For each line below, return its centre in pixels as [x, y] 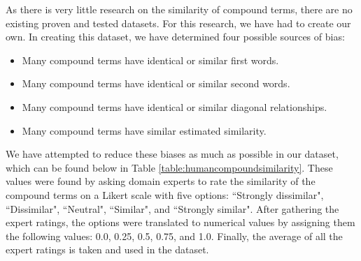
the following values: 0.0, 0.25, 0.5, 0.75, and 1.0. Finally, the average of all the [174, 236]
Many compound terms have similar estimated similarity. [144, 130]
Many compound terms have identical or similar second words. [156, 83]
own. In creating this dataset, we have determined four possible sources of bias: [175, 37]
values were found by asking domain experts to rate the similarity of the [161, 181]
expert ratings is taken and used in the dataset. [107, 249]
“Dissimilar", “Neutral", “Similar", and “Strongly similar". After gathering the [172, 208]
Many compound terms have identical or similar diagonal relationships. [175, 106]
